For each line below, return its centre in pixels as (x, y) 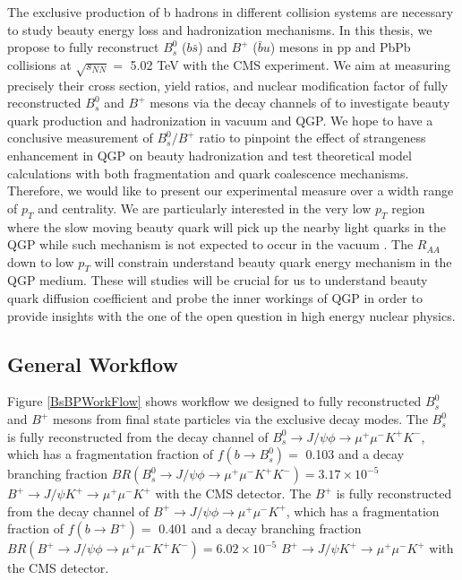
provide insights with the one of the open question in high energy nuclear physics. (231, 315)
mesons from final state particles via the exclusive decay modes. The (240, 419)
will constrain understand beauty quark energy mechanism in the (273, 261)
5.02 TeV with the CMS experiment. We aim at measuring (291, 64)
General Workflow (93, 364)
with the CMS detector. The (233, 493)
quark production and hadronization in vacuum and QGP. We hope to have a (220, 120)
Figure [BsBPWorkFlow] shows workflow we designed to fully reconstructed (214, 401)
